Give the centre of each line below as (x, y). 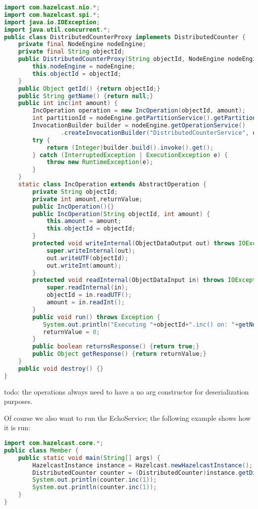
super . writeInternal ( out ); (91, 251)
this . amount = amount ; (84, 221)
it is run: (17, 427)
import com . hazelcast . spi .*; (52, 15)
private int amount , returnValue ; (88, 199)
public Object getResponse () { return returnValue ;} (120, 354)
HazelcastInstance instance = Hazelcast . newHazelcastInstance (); (143, 465)
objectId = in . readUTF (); (89, 295)
